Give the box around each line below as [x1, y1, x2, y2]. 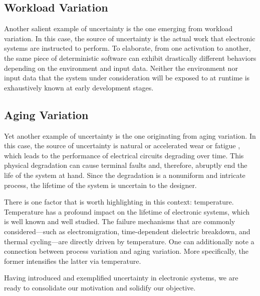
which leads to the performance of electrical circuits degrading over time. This [4, 150, 244, 160]
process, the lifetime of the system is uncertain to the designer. [4, 179, 197, 190]
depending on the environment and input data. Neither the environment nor [4, 62, 238, 73]
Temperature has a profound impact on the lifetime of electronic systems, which [4, 206, 250, 217]
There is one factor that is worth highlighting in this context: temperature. [4, 196, 234, 207]
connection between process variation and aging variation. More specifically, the [4, 246, 249, 256]
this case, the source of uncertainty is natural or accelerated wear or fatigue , [4, 140, 240, 151]
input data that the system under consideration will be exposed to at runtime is [4, 72, 250, 83]
